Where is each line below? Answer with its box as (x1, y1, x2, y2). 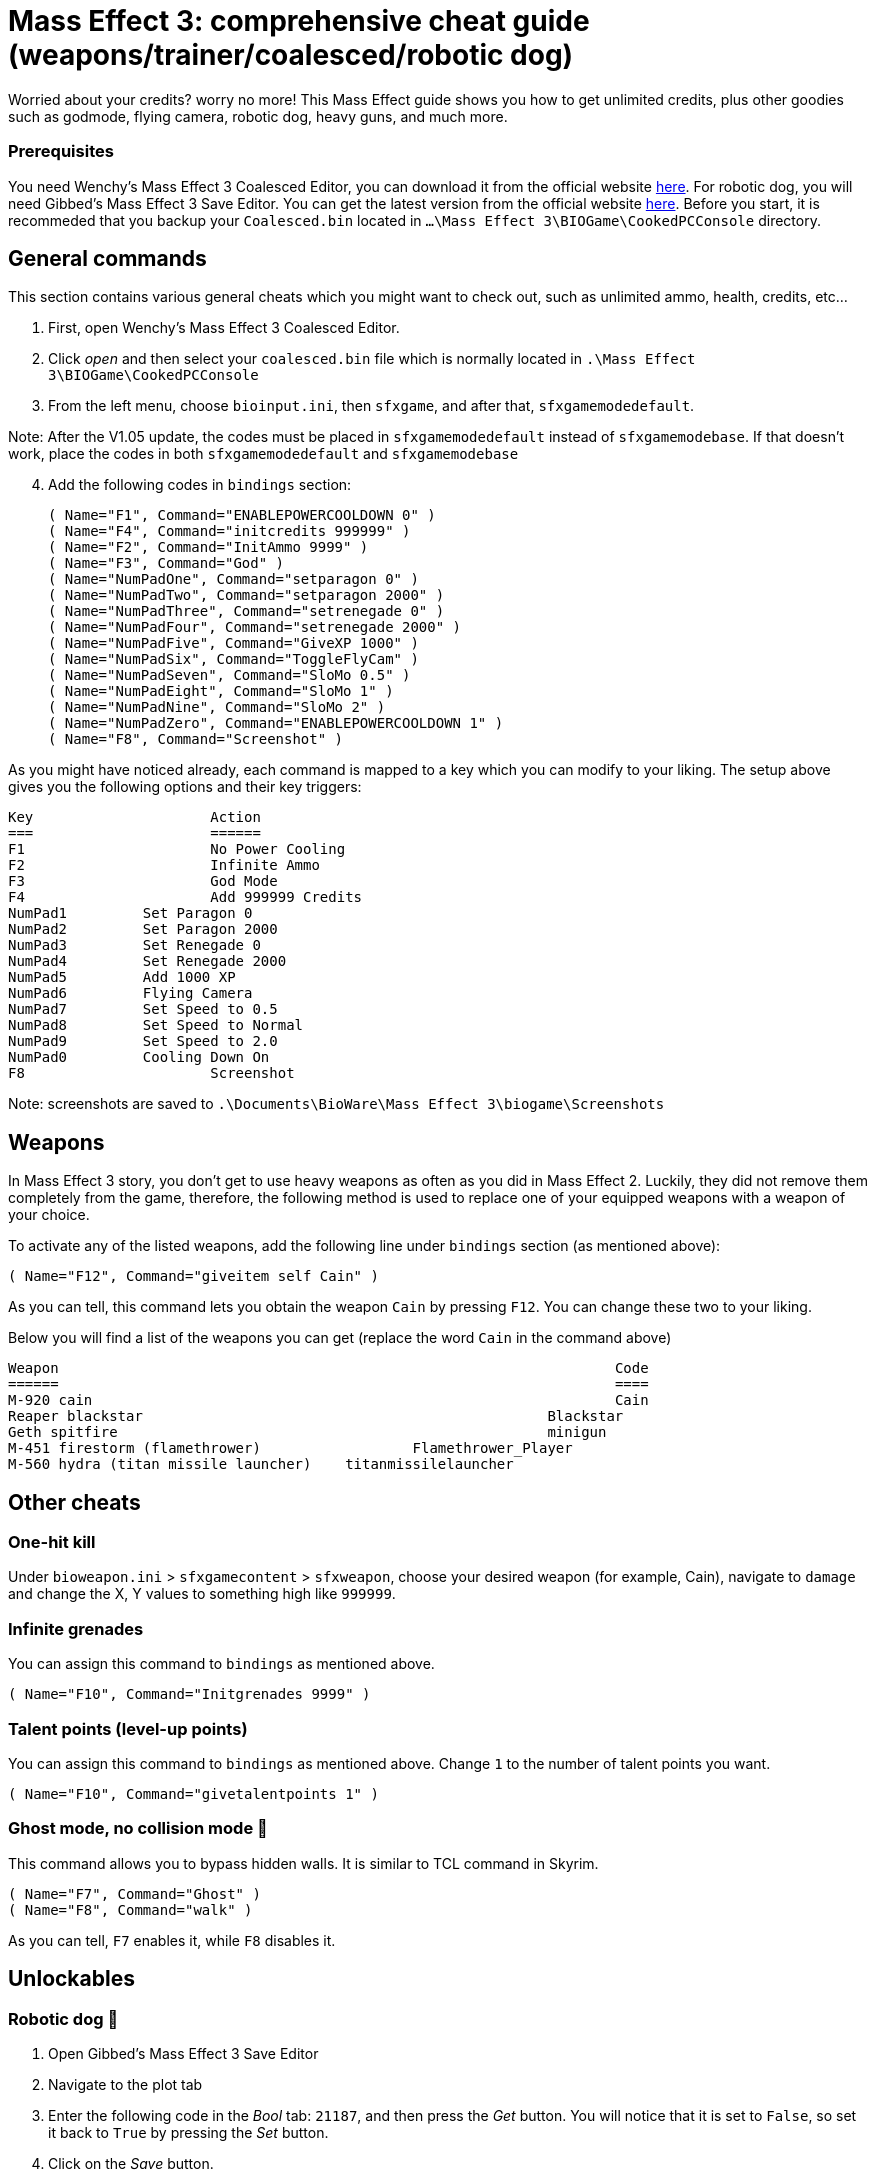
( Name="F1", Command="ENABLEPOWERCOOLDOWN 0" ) (48, 507, 436, 524)
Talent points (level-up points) (8, 1718, 248, 1739)
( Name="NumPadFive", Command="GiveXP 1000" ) (48, 635, 419, 652)
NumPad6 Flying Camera (8, 985, 253, 1002)
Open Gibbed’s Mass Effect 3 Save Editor (48, 2044, 319, 2062)
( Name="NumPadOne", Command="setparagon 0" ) (48, 571, 419, 588)
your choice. (8, 1206, 90, 1224)
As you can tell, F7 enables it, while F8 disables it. (8, 1931, 336, 1949)
